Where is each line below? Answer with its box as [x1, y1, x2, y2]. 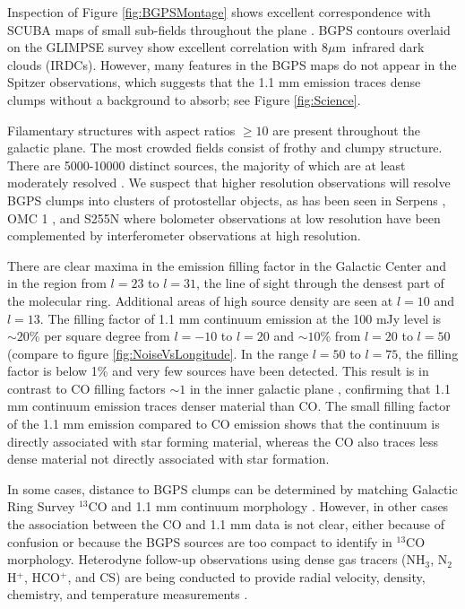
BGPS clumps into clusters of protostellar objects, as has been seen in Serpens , [7, 190, 446, 209]
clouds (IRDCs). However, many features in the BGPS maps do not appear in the [7, 55, 457, 74]
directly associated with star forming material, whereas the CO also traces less [7, 431, 439, 450]
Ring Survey [7, 497, 75, 516]
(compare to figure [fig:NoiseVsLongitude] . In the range [7, 344, 309, 362]
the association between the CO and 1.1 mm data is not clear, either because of [7, 515, 444, 534]
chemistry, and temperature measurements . [7, 585, 248, 604]
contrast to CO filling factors [7, 378, 166, 397]
